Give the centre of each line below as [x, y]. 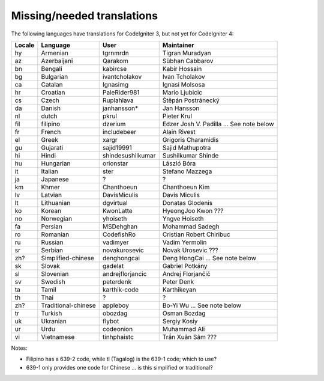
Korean [51, 210]
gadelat [113, 266]
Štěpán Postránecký [191, 100]
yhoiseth [115, 218]
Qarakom [115, 61]
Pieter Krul [177, 116]
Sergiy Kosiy [180, 321]
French [51, 132]
